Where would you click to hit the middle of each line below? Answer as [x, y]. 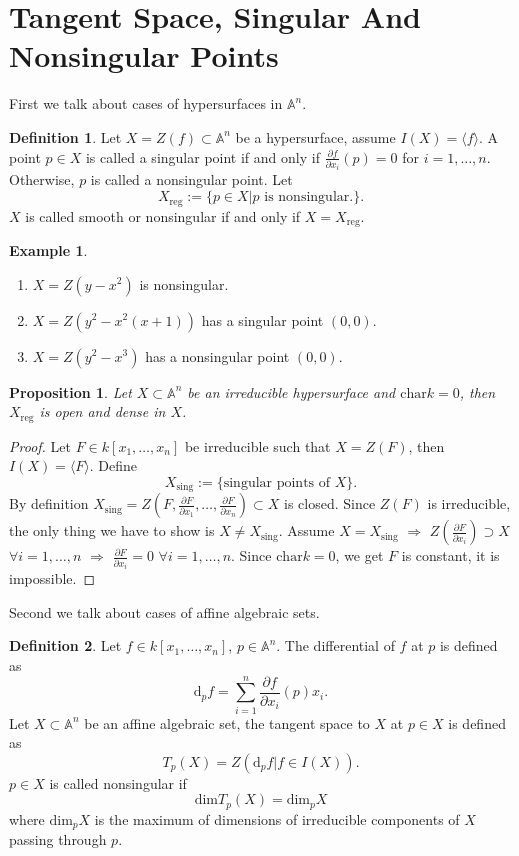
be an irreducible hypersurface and [291, 391]
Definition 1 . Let [65, 136]
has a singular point [262, 319]
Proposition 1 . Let [70, 391]
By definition [49, 503]
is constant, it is [450, 555]
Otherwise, [42, 179]
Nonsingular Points [144, 55]
